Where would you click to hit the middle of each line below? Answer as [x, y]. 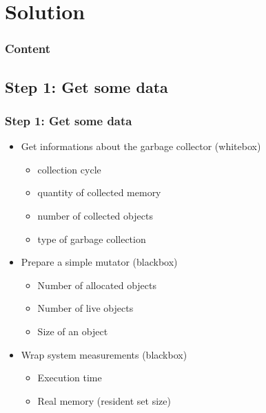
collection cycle [69, 169]
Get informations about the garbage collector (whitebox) [141, 146]
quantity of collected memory [99, 192]
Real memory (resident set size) [104, 400]
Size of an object [73, 331]
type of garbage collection [92, 239]
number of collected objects [95, 215]
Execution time [70, 378]
